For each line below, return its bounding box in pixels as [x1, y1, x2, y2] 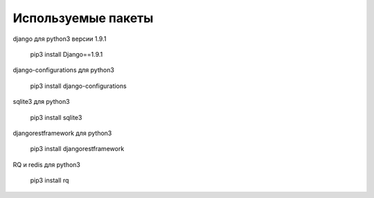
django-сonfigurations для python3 [12, 66, 114, 74]
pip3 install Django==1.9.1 [30, 50, 103, 58]
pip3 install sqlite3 [30, 113, 82, 121]
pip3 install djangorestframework [30, 145, 125, 153]
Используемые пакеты [12, 10, 154, 26]
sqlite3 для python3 [12, 98, 70, 106]
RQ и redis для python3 [12, 160, 81, 169]
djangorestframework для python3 [12, 129, 112, 137]
